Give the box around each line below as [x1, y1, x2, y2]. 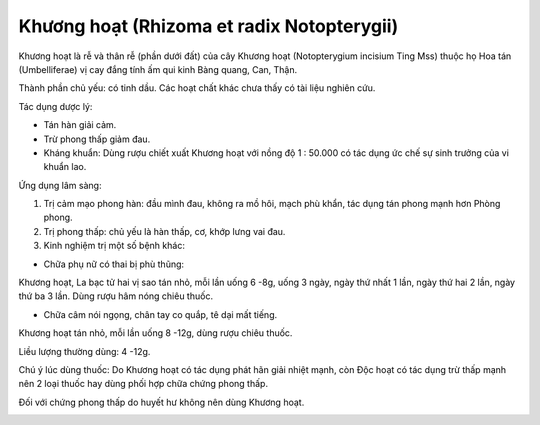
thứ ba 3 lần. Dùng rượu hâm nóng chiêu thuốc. [18, 290, 214, 302]
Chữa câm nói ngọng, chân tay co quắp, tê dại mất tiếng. [43, 308, 278, 320]
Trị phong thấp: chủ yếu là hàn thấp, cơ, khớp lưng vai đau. [43, 225, 286, 237]
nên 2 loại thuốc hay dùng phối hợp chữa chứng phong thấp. [18, 378, 269, 390]
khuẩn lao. [43, 161, 87, 173]
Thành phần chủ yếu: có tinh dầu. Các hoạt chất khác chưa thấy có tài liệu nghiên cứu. [18, 82, 376, 94]
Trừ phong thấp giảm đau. [43, 133, 151, 145]
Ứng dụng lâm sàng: [18, 179, 102, 191]
